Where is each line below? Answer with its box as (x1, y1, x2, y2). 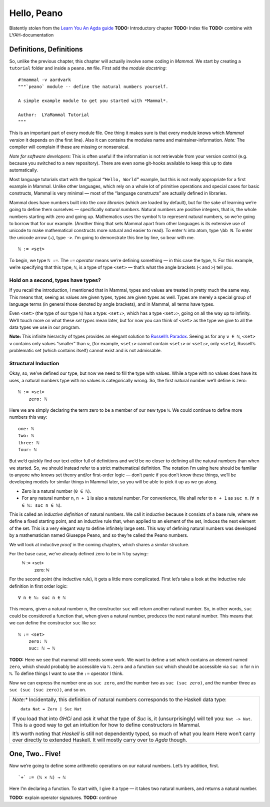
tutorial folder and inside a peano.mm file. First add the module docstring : (9, 65, 167, 71)
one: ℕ (18, 426, 34, 431)
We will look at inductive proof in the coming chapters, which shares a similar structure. (9, 541, 189, 547)
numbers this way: (9, 414, 47, 420)
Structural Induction (9, 360, 59, 367)
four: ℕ (18, 447, 37, 452)
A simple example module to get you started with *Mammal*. (18, 98, 168, 104)
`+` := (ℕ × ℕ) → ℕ (18, 774, 66, 780)
